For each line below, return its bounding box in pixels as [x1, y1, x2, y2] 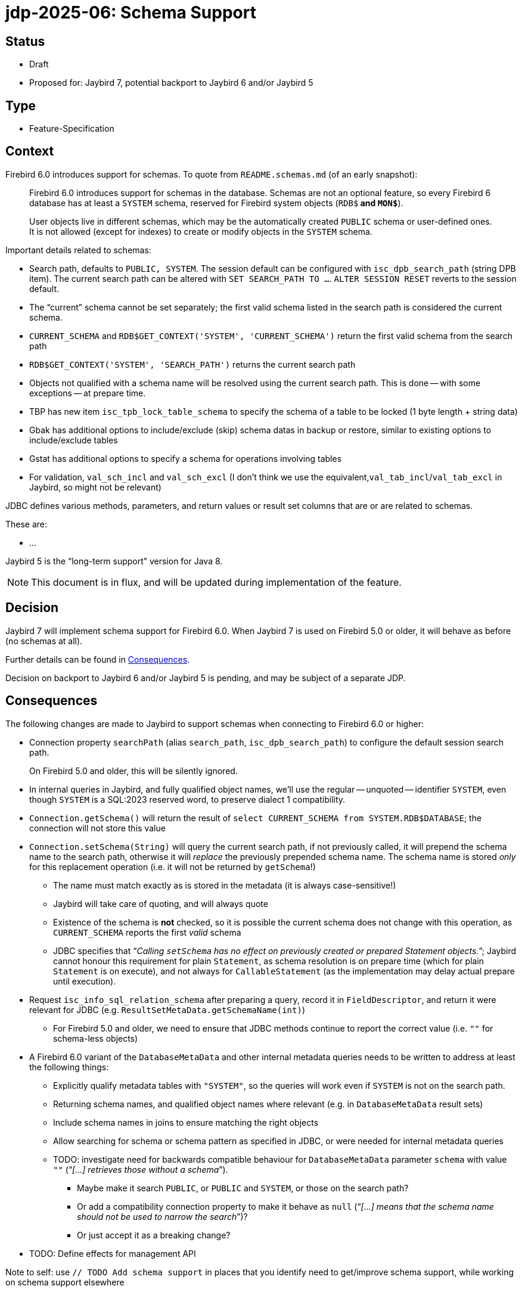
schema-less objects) [53, 1033, 138, 1043]
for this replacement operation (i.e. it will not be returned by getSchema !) [29, 861, 316, 872]
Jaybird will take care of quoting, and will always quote [53, 898, 268, 909]
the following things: [29, 1061, 109, 1072]
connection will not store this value [29, 822, 166, 833]
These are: [5, 518, 48, 529]
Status [5, 33, 45, 49]
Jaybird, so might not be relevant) [29, 482, 161, 492]
